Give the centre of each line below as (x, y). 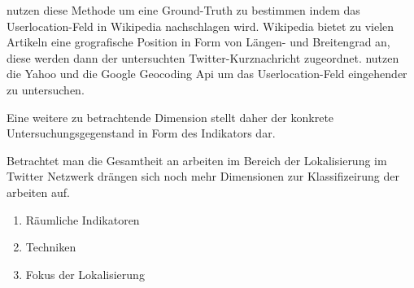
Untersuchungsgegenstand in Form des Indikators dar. (141, 133)
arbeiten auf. (38, 192)
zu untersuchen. (46, 89)
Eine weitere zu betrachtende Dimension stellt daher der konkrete (170, 117)
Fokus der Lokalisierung (85, 274)
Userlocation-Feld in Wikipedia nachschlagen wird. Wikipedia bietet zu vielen (200, 26)
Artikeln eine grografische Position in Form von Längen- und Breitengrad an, (198, 42)
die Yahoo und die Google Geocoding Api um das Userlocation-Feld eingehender (207, 74)
